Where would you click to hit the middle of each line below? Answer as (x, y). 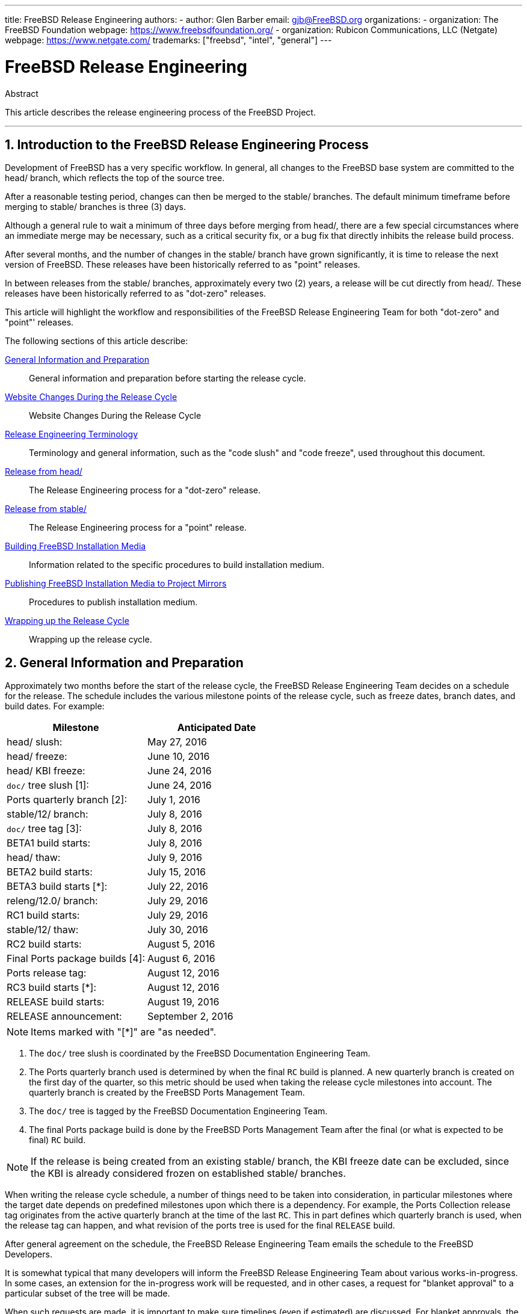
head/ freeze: (37, 757)
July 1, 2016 (174, 800)
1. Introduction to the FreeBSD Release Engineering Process (187, 144)
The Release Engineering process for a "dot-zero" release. (145, 490)
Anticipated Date (217, 728)
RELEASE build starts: (56, 1002)
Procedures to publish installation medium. (113, 602)
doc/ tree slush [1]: (48, 785)
